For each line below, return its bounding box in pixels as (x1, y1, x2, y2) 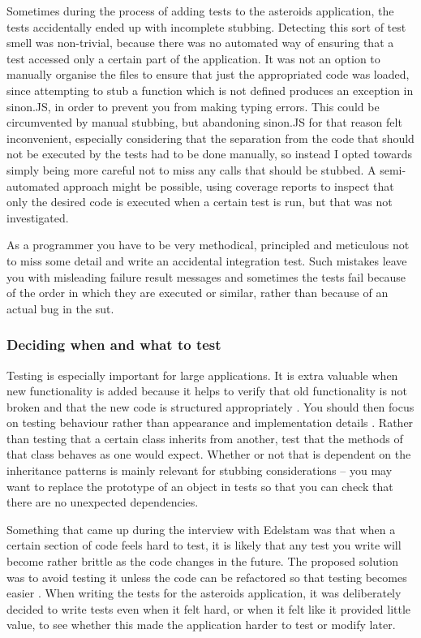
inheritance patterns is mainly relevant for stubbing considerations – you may (6, 462, 393, 479)
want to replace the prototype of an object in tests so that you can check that (6, 477, 393, 494)
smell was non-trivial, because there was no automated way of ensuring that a (6, 34, 394, 51)
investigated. (6, 209, 69, 226)
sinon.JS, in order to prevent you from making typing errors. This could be (6, 97, 380, 114)
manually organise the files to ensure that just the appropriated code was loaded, (6, 66, 410, 83)
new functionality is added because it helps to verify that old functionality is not (6, 382, 407, 399)
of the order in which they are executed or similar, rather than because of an (6, 284, 389, 301)
